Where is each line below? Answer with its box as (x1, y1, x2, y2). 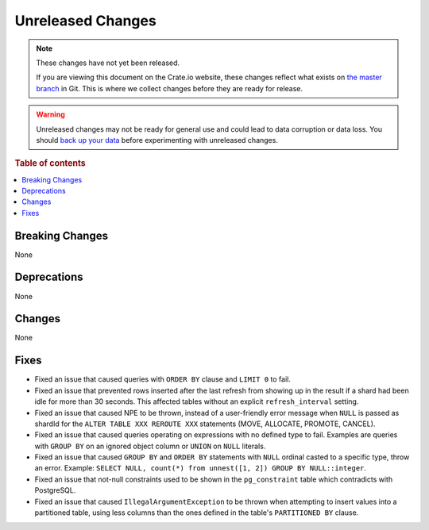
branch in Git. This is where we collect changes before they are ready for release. (36, 83, 303, 93)
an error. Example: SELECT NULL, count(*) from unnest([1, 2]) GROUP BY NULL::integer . (34, 463, 367, 473)
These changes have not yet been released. (36, 58, 180, 67)
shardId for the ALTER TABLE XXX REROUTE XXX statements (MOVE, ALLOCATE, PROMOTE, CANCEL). (34, 419, 376, 428)
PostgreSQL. (34, 486, 76, 495)
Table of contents (14, 158, 87, 169)
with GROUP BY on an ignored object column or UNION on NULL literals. (34, 441, 266, 451)
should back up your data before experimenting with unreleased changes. (36, 135, 278, 144)
